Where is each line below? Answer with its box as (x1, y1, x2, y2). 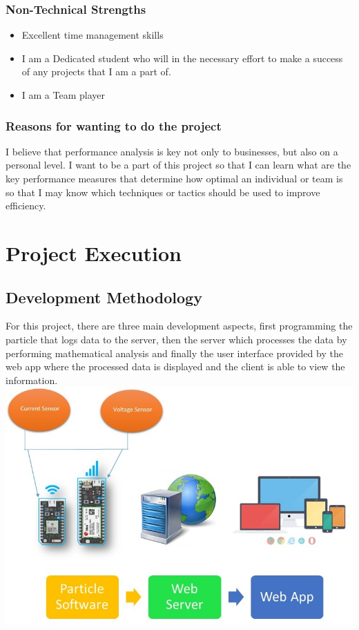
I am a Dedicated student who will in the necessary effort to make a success (21, 50, 343, 65)
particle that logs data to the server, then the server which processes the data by (6, 332, 347, 346)
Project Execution (6, 238, 182, 267)
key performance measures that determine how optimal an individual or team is (6, 171, 343, 185)
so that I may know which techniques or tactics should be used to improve (6, 184, 320, 199)
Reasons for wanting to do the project (6, 117, 222, 134)
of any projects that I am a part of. (21, 64, 171, 79)
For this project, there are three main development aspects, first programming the (6, 318, 353, 333)
